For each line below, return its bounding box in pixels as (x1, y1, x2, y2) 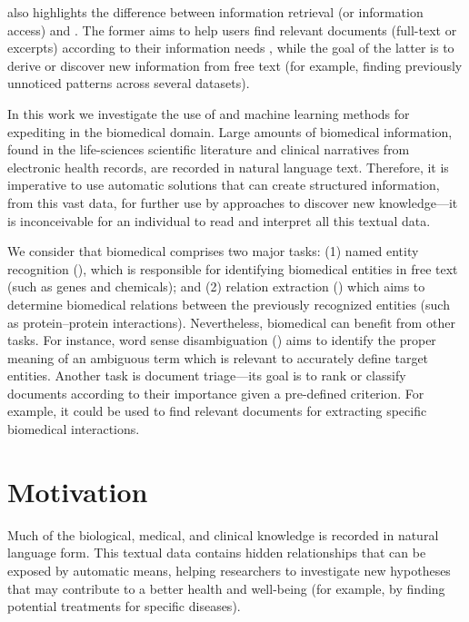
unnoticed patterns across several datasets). (7, 74, 250, 93)
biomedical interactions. (7, 420, 140, 439)
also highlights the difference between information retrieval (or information (7, 3, 424, 21)
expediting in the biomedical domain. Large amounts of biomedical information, (7, 122, 453, 141)
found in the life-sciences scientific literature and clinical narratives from (7, 140, 410, 159)
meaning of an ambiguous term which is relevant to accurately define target (7, 348, 429, 367)
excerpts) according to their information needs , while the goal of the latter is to (7, 38, 454, 57)
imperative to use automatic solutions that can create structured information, (7, 175, 440, 194)
